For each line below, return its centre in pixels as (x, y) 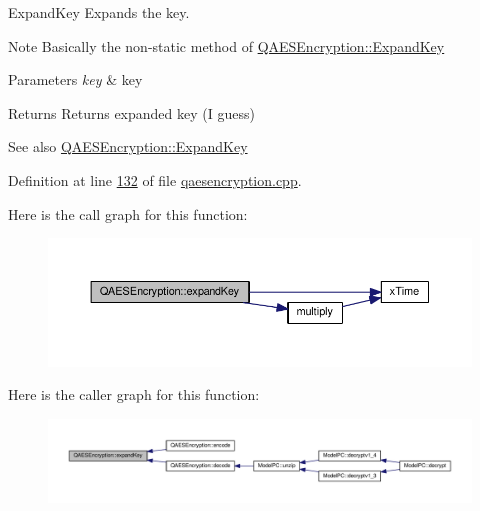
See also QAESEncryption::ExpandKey (128, 146)
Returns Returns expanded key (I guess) (131, 112)
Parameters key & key (75, 79)
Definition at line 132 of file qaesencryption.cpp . (155, 179)
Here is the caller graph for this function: (134, 394)
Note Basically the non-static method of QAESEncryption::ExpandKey (226, 45)
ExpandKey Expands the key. (99, 12)
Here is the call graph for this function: (128, 213)
